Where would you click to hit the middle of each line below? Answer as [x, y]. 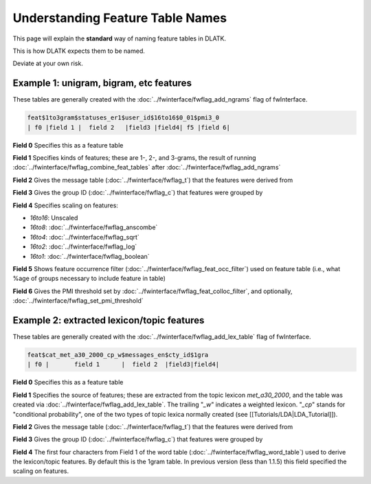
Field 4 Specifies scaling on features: [65, 205]
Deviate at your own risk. [48, 64]
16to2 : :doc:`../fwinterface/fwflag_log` [83, 246]
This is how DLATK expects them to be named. [79, 51]
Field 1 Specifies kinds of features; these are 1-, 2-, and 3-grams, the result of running [135, 157]
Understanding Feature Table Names [120, 18]
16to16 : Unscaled [54, 218]
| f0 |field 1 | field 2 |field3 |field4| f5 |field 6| [128, 127]
